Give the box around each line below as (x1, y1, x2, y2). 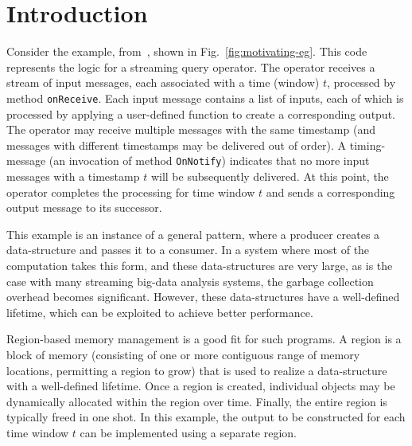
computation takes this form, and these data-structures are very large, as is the (6, 256, 393, 273)
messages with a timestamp (6, 168, 140, 184)
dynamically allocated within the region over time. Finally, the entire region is (6, 393, 387, 409)
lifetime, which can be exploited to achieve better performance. (6, 303, 313, 320)
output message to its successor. (6, 199, 162, 216)
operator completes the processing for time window (6, 183, 255, 200)
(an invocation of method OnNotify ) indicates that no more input (49, 152, 370, 169)
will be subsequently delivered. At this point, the (150, 168, 389, 184)
